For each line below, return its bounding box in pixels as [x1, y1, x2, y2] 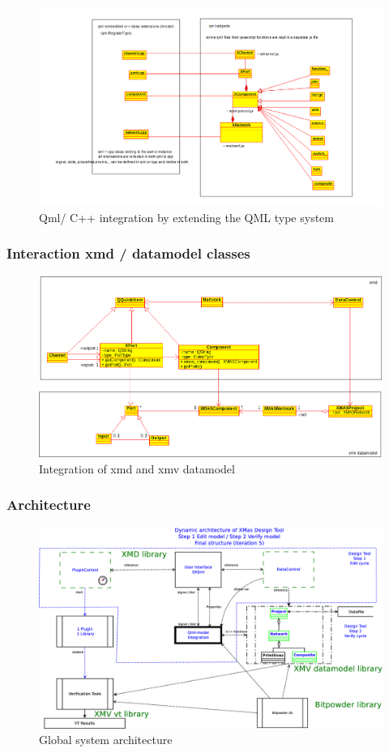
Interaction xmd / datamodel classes [6, 243, 250, 263]
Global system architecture [39, 731, 173, 748]
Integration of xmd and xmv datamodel [39, 460, 235, 477]
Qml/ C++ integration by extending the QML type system [39, 208, 334, 225]
